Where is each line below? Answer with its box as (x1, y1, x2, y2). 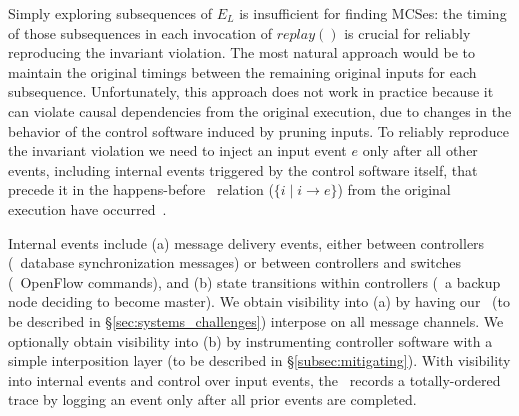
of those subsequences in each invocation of (8, 22, 272, 43)
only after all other (362, 140, 478, 161)
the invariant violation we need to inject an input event (8, 140, 347, 161)
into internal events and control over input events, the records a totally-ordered (8, 369, 501, 390)
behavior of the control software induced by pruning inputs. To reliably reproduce (8, 120, 510, 141)
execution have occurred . (8, 198, 167, 219)
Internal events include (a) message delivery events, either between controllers (8, 232, 485, 253)
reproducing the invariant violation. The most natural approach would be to (8, 42, 475, 63)
